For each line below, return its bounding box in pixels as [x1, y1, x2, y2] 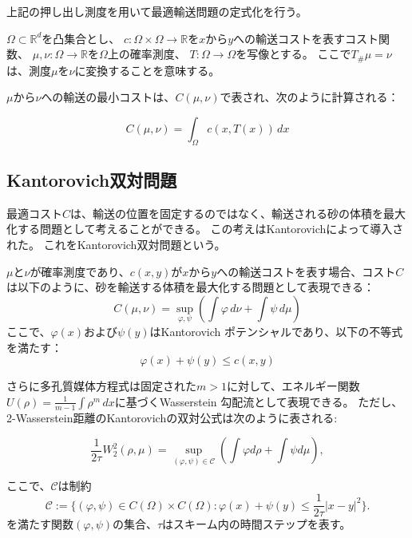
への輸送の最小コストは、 [41, 89, 176, 105]
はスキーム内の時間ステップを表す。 [162, 516, 351, 532]
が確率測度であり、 [30, 263, 130, 279]
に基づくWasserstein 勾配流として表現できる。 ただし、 [114, 393, 403, 409]
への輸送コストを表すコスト [233, 30, 379, 46]
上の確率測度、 [107, 45, 186, 62]
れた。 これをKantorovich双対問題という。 [6, 236, 226, 253]
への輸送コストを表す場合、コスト [216, 263, 396, 279]
